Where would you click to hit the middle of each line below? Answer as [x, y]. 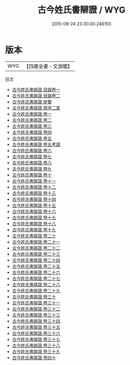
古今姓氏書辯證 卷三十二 [36, 309]
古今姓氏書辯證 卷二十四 [36, 260]
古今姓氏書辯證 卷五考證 [36, 144]
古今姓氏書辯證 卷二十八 [36, 284]
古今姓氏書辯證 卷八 [32, 163]
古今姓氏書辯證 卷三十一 [36, 303]
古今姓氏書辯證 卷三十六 [36, 333]
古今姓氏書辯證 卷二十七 [36, 278]
